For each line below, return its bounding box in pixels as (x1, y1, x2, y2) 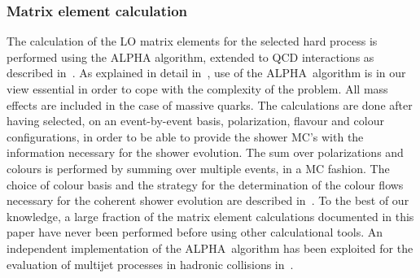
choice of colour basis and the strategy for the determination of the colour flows (7, 176, 404, 193)
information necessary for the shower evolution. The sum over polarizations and (7, 144, 404, 161)
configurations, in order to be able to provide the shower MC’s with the (7, 128, 364, 145)
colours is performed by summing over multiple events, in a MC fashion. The (7, 159, 390, 176)
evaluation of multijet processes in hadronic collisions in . (7, 255, 294, 272)
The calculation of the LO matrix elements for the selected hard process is (7, 33, 378, 50)
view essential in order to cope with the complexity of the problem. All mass (7, 80, 388, 97)
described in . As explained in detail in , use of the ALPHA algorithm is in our (7, 64, 406, 81)
